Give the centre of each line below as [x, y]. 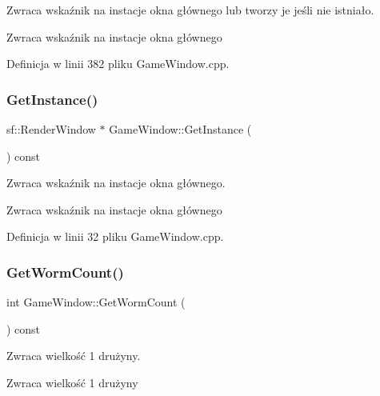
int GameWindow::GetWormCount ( [96, 302]
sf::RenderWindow [51, 129]
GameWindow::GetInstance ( [180, 129]
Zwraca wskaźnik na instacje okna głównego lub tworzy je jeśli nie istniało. [190, 10]
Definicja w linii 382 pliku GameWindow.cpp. [118, 64]
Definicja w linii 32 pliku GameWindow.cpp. [115, 236]
